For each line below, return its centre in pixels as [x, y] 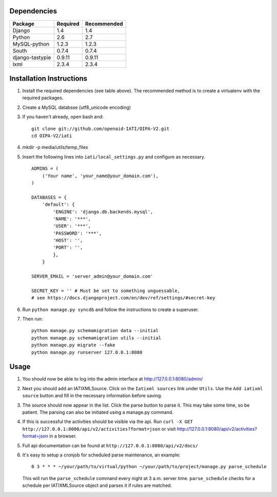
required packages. [43, 98]
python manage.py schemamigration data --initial [95, 331]
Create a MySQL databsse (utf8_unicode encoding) [76, 107]
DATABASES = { [49, 197]
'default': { [58, 205]
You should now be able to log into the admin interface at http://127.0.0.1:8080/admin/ [113, 379]
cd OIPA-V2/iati [52, 136]
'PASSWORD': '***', [77, 233]
